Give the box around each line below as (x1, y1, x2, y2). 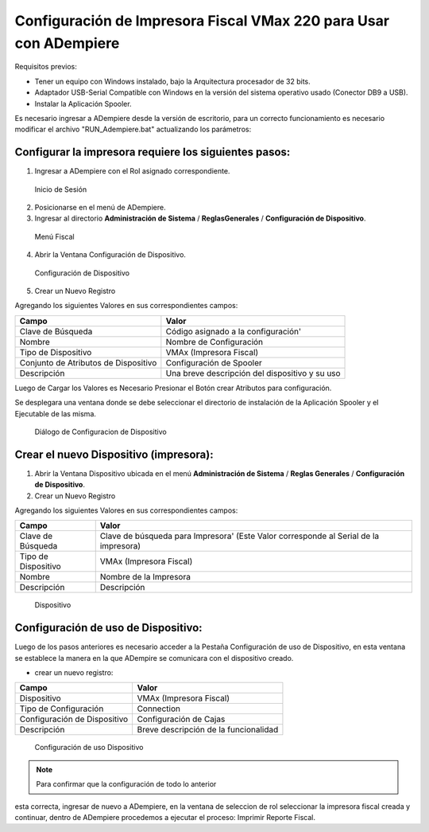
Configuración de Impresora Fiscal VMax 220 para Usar (14, 12, 389, 29)
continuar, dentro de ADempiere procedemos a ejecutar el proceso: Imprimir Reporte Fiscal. (14, 813, 315, 822)
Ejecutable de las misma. (14, 408, 97, 418)
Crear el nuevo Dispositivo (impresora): (14, 447, 214, 461)
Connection (137, 703, 180, 714)
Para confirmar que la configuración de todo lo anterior (36, 779, 217, 789)
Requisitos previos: (14, 62, 77, 72)
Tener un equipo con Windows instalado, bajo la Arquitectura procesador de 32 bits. (34, 76, 311, 86)
